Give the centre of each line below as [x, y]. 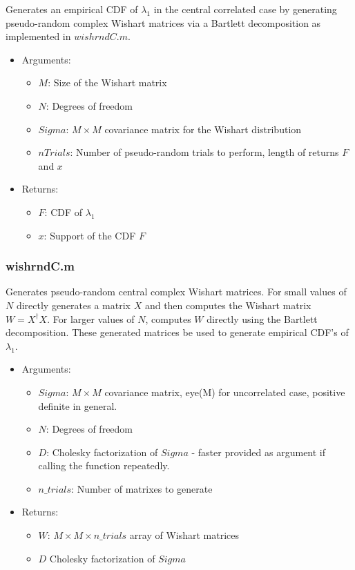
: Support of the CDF [90, 235]
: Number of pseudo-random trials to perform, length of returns [204, 152]
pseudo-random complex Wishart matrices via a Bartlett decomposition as [163, 22]
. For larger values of [91, 318]
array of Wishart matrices [184, 535]
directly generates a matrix [73, 305]
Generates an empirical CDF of [72, 9]
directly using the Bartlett [262, 318]
